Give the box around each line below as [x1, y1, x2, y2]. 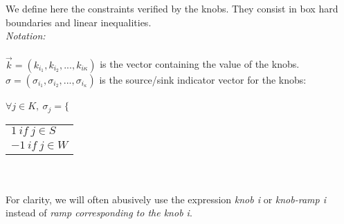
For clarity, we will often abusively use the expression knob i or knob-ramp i [6, 192, 326, 206]
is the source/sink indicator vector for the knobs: [99, 72, 307, 86]
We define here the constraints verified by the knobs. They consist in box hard [6, 1, 338, 15]
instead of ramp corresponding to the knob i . [6, 205, 192, 220]
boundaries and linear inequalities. [6, 15, 152, 29]
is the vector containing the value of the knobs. [100, 57, 300, 71]
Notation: [6, 28, 46, 43]
